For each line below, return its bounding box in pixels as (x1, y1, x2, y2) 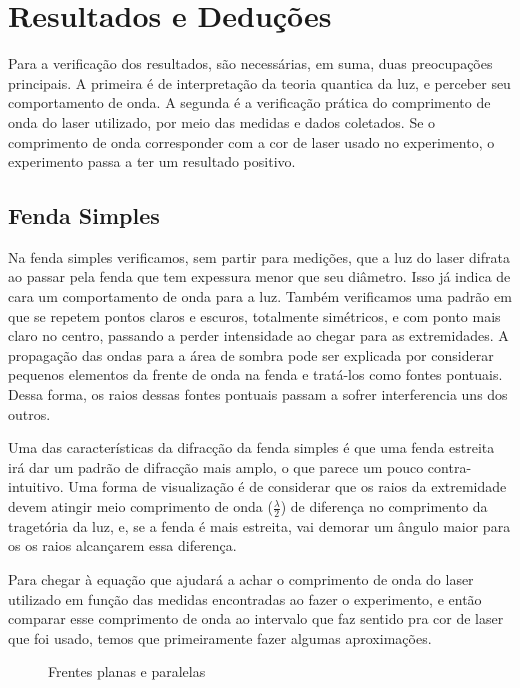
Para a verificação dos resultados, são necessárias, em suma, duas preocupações (8, 53, 493, 74)
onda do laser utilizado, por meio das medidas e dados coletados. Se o (8, 111, 436, 132)
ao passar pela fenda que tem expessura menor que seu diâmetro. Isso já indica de (8, 266, 511, 287)
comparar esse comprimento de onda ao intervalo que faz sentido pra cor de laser (8, 608, 504, 629)
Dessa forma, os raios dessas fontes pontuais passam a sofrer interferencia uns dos (8, 384, 508, 405)
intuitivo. (8, 476, 64, 497)
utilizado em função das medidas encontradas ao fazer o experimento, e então (8, 588, 482, 609)
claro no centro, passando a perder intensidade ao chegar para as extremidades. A (8, 325, 509, 346)
